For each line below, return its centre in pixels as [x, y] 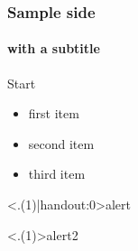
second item [61, 143]
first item [54, 113]
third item [57, 174]
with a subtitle [54, 48]
